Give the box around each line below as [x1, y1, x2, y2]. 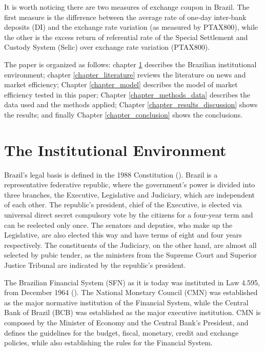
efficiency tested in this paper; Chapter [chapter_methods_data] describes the [4, 89, 251, 100]
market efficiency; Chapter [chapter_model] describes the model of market [4, 79, 238, 90]
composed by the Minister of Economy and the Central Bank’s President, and [4, 317, 249, 327]
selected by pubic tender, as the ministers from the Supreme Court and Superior [4, 249, 257, 260]
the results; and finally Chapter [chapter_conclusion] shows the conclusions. [4, 109, 243, 120]
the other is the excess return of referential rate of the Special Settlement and [4, 31, 248, 42]
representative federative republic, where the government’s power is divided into [4, 179, 255, 190]
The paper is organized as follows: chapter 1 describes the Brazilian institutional [4, 59, 257, 69]
